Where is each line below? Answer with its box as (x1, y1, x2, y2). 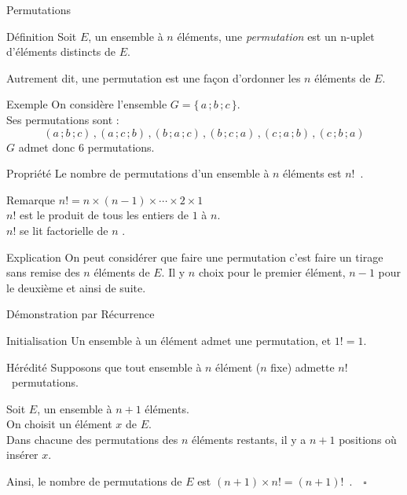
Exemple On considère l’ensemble (6, 96, 167, 112)
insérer (6, 446, 38, 463)
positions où (339, 431, 397, 447)
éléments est (283, 165, 342, 181)
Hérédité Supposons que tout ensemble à (6, 358, 202, 375)
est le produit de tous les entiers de (19, 207, 189, 223)
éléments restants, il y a (192, 431, 306, 447)
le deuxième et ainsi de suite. (6, 279, 146, 295)
